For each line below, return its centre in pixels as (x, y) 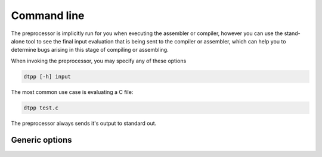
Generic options (41, 140)
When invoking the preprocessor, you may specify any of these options (99, 61)
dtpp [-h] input (47, 76)
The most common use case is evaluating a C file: (72, 92)
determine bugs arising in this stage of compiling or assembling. (90, 50)
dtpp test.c (41, 108)
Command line (48, 15)
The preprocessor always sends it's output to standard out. (84, 123)
